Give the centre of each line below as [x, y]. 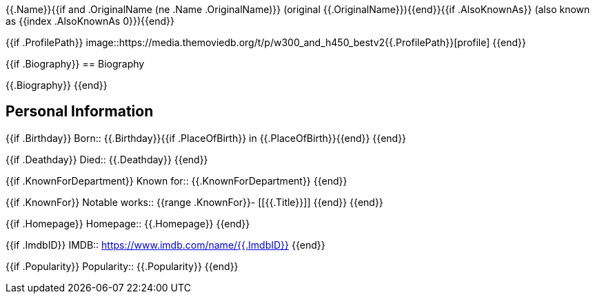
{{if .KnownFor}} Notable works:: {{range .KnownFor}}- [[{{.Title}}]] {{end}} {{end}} [194, 202]
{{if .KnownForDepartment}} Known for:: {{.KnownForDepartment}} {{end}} [177, 181]
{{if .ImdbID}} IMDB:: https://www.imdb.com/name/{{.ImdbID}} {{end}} [165, 245]
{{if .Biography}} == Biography [75, 64]
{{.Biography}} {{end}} [57, 85]
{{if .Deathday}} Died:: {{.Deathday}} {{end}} [107, 159]
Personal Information [80, 112]
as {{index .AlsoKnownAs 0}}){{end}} [90, 21]
